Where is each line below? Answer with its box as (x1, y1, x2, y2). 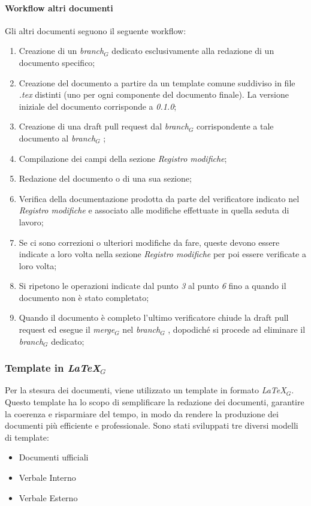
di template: (5, 430, 49, 443)
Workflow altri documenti (5, 1, 113, 14)
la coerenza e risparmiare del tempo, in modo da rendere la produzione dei (5, 407, 279, 420)
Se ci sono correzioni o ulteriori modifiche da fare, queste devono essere (19, 236, 280, 248)
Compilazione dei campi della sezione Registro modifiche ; (19, 152, 227, 164)
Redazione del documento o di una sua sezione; (19, 172, 192, 185)
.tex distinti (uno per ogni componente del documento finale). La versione (19, 88, 289, 101)
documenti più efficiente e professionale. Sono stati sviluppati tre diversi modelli (5, 419, 298, 432)
